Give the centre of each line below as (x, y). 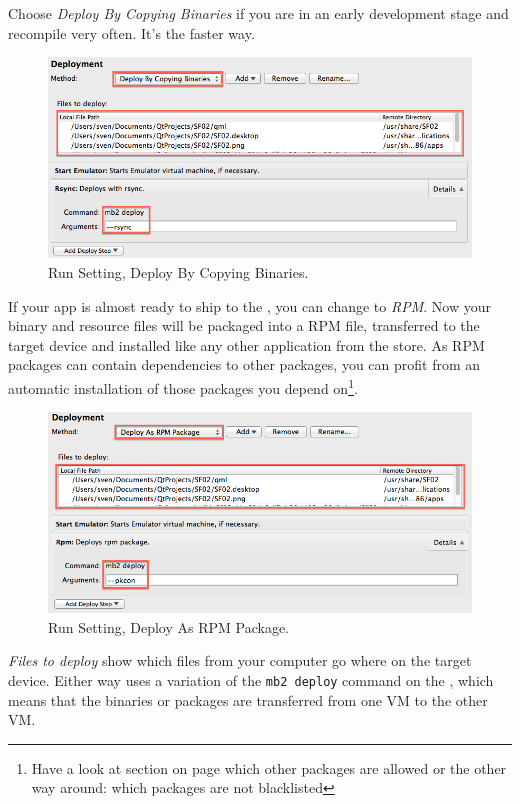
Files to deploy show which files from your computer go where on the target (240, 660)
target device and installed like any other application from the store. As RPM (246, 344)
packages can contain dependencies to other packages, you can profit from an (244, 364)
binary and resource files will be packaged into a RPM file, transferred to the (244, 325)
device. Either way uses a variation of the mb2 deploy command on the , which (251, 679)
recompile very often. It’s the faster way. (131, 32)
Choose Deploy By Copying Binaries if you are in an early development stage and (258, 13)
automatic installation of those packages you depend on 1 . (183, 386)
